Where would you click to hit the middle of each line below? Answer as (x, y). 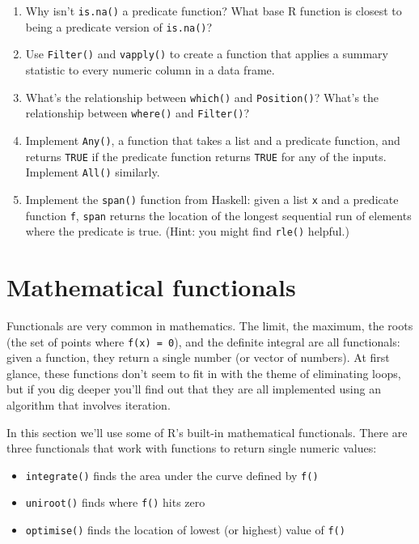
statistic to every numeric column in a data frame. (150, 69)
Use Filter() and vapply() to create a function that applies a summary (207, 54)
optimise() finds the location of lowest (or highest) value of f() (185, 530)
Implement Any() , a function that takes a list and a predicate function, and (213, 140)
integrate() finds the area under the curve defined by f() (172, 475)
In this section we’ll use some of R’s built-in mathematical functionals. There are (207, 432)
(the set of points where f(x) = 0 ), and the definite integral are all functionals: (203, 341)
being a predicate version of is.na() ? (119, 26)
